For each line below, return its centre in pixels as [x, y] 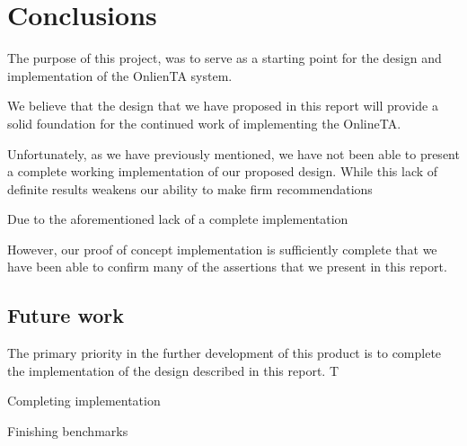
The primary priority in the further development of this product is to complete [225, 353]
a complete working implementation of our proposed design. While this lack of [223, 171]
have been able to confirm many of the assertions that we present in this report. [227, 267]
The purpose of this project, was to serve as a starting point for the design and [225, 58]
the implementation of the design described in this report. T [173, 370]
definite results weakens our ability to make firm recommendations [190, 188]
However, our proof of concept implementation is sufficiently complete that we [222, 249]
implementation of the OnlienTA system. [120, 75]
